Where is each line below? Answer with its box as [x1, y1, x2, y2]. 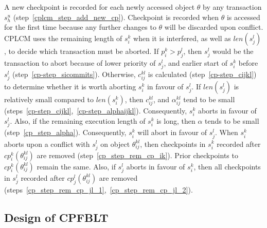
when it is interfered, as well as [133, 32, 231, 43]
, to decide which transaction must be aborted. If [4, 45, 159, 56]
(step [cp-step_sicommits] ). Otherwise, [12, 68, 136, 79]
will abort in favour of [137, 127, 207, 138]
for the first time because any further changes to [4, 22, 156, 32]
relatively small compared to [4, 93, 94, 104]
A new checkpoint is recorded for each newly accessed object [4, 2, 195, 12]
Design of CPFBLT [4, 209, 109, 225]
